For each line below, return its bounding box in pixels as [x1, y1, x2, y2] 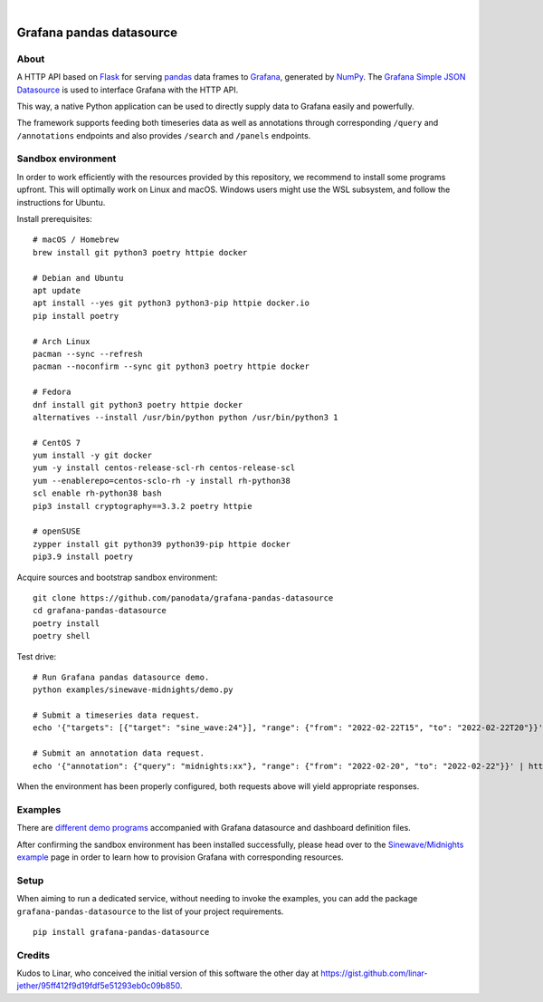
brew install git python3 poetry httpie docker [33, 247, 248, 257]
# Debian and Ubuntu [33, 273, 124, 283]
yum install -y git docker [33, 450, 153, 461]
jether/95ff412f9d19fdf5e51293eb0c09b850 [16, 980, 181, 991]
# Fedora [33, 387, 71, 398]
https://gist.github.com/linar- [320, 968, 429, 978]
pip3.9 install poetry [33, 552, 134, 562]
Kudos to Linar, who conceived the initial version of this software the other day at [16, 968, 319, 978]
